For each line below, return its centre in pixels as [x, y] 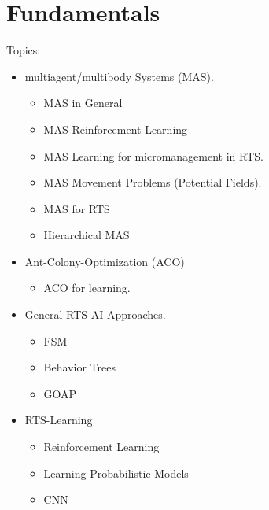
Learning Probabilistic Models [116, 473]
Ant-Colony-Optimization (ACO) [105, 261]
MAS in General [83, 103]
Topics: [24, 50]
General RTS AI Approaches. [95, 314]
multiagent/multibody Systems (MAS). [119, 76]
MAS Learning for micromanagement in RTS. [153, 155]
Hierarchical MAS [87, 235]
